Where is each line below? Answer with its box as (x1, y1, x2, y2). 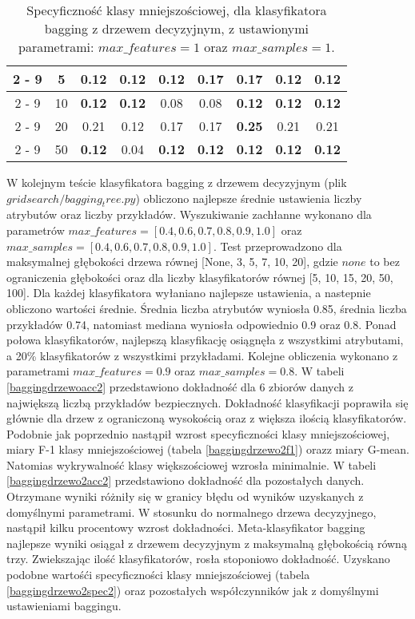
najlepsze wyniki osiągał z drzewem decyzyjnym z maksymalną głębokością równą (6, 534, 407, 551)
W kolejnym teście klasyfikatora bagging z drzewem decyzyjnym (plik (6, 174, 347, 190)
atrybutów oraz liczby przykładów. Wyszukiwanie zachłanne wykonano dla (6, 206, 372, 223)
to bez (369, 253, 400, 270)
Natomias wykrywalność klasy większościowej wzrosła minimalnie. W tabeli (6, 456, 377, 473)
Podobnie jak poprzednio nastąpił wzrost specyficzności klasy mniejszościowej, (6, 425, 390, 442)
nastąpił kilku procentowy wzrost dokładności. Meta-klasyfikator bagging (6, 519, 365, 536)
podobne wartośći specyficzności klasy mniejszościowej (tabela (6, 566, 310, 583)
